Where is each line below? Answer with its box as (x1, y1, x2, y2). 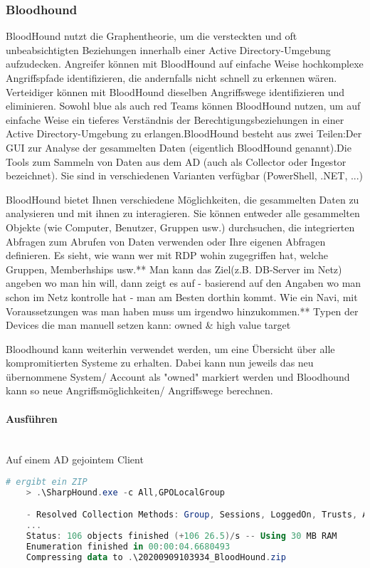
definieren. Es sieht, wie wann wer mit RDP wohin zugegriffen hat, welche (6, 248, 328, 263)
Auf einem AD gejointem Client (6, 452, 144, 467)
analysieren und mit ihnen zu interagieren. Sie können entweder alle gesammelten (6, 206, 360, 221)
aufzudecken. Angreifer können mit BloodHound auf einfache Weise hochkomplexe (6, 56, 364, 71)
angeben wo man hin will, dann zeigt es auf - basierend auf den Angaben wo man (6, 275, 361, 290)
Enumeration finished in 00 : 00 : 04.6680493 (26, 542, 231, 552)
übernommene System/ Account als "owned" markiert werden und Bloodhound (6, 369, 350, 384)
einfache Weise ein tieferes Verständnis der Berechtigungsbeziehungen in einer (6, 112, 344, 127)
